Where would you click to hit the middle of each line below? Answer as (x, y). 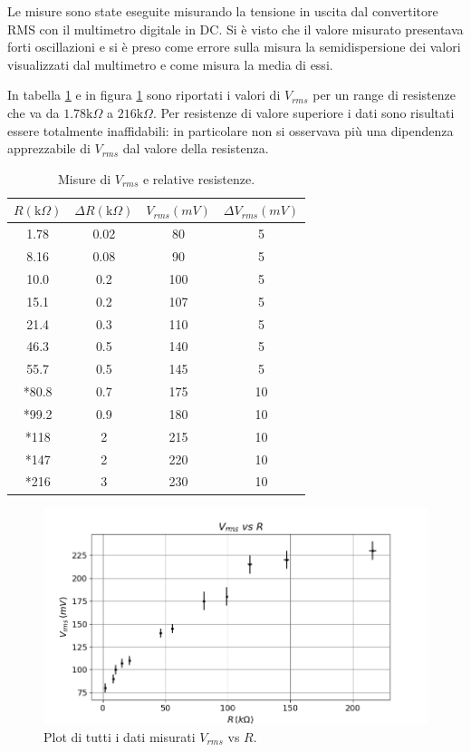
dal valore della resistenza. (196, 148)
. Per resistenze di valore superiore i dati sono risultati (303, 112)
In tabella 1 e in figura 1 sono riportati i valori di (144, 95)
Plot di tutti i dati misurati (120, 736)
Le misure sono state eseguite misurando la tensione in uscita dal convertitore (223, 11)
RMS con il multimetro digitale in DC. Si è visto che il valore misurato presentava (235, 29)
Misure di (84, 178)
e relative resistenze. (199, 178)
